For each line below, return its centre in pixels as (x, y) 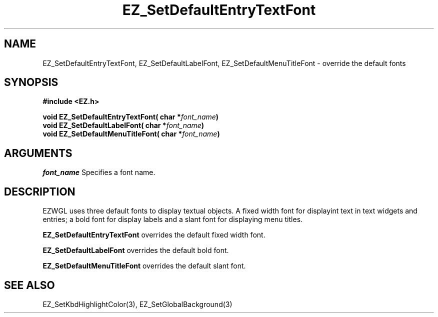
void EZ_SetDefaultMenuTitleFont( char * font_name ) (131, 134)
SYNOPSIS (31, 82)
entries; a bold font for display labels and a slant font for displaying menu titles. (173, 219)
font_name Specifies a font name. (99, 172)
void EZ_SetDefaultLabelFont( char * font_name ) (123, 125)
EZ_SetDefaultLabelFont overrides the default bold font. (136, 250)
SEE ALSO (29, 285)
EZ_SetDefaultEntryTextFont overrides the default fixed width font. (154, 235)
